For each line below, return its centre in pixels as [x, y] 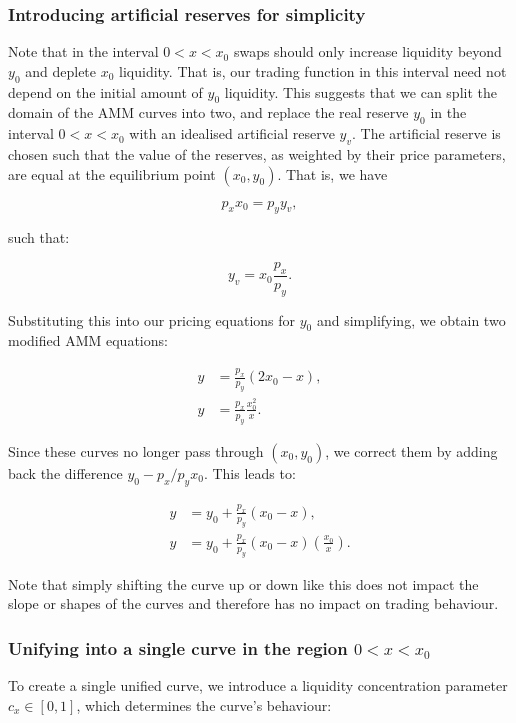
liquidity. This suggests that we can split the [360, 91]
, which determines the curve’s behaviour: [204, 704]
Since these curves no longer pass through [136, 450]
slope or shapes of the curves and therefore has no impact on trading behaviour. [253, 603]
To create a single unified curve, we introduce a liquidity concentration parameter [258, 685]
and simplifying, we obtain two [411, 319]
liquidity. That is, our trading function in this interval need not [313, 70]
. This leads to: [249, 472]
